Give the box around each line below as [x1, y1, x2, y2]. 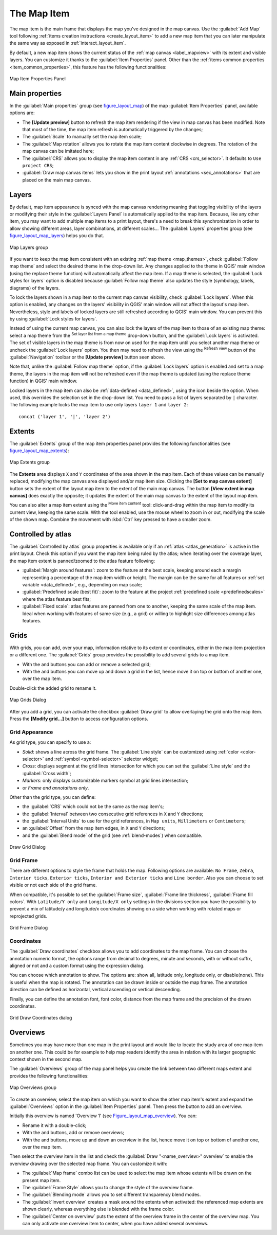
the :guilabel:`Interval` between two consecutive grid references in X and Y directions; [22, 811, 204, 817]
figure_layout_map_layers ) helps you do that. [9, 232, 105, 239]
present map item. [22, 1177, 61, 1183]
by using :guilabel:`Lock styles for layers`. [9, 316, 97, 322]
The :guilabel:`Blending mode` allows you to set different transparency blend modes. [22, 1191, 201, 1198]
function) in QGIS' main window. [9, 378, 78, 384]
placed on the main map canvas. [22, 176, 91, 183]
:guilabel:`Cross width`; [22, 770, 71, 776]
